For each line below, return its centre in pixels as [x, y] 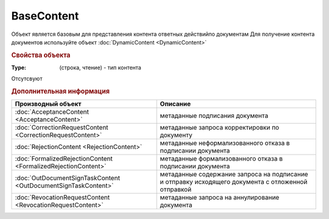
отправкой [176, 190]
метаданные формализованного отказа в [221, 159]
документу [176, 135]
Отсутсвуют [27, 78]
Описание [175, 104]
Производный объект [48, 104]
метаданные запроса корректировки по [220, 128]
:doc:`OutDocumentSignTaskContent [67, 178]
